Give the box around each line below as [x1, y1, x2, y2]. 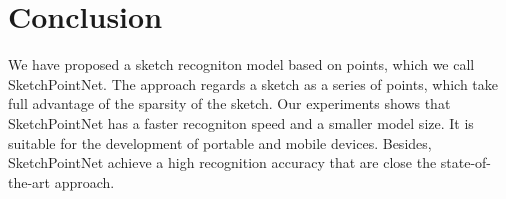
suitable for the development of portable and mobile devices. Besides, [8, 132, 432, 153]
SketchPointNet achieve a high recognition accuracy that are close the [8, 152, 437, 173]
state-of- [440, 152, 492, 173]
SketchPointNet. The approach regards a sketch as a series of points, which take [8, 73, 498, 94]
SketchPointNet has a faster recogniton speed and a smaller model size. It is [8, 112, 474, 133]
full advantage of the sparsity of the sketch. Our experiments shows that [8, 93, 451, 114]
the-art [8, 171, 51, 192]
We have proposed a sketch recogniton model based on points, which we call [8, 54, 475, 75]
